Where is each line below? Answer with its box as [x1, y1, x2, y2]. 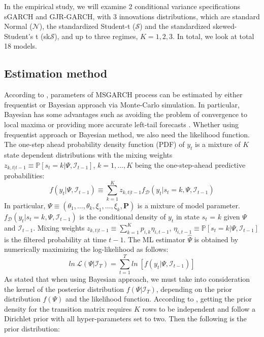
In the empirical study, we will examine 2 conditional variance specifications [4, 1, 241, 11]
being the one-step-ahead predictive [135, 159, 246, 170]
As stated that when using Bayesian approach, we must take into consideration [4, 274, 250, 284]
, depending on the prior [156, 283, 232, 294]
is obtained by [194, 234, 239, 244]
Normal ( [4, 21, 32, 31]
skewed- [213, 21, 237, 31]
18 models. [4, 41, 38, 51]
